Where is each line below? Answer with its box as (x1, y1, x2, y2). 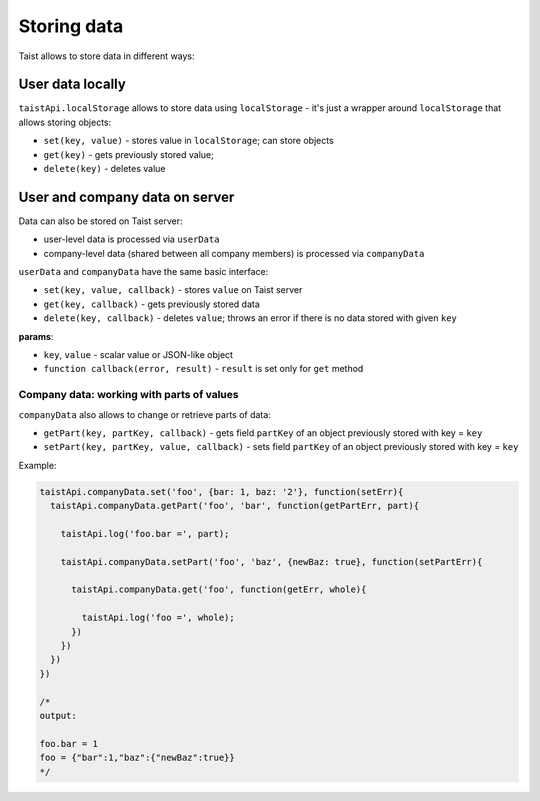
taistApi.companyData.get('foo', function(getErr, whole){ (71, 584, 367, 595)
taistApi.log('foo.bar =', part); (60, 528, 230, 539)
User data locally (18, 76, 127, 93)
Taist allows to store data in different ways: (18, 50, 195, 62)
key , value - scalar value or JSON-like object (43, 349, 234, 361)
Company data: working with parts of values (18, 388, 239, 402)
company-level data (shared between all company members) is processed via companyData (43, 247, 425, 259)
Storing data (18, 15, 124, 37)
